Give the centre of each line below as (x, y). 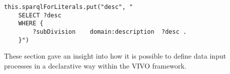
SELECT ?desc (40, 15)
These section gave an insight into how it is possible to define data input (115, 56)
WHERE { (31, 24)
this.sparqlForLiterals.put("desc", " (68, 7)
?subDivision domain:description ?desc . (110, 32)
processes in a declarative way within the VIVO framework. (95, 65)
